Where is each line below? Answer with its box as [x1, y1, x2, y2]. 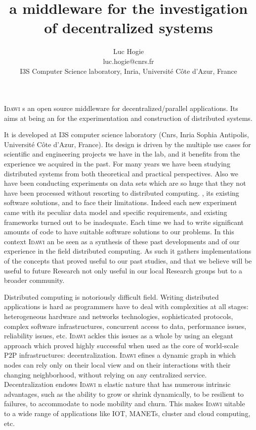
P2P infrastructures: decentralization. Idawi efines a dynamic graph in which [4, 350, 236, 360]
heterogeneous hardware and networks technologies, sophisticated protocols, [4, 311, 233, 321]
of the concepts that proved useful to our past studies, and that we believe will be [4, 256, 252, 266]
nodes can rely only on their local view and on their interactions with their [4, 359, 231, 370]
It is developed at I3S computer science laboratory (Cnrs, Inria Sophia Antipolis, [4, 129, 249, 140]
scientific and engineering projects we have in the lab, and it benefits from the [4, 149, 240, 159]
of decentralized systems [44, 17, 213, 38]
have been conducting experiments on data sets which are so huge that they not [4, 178, 246, 188]
